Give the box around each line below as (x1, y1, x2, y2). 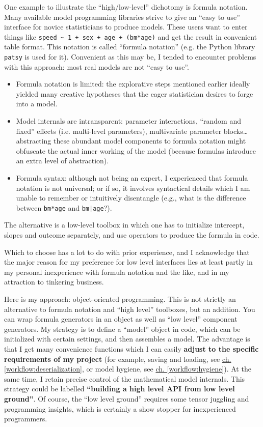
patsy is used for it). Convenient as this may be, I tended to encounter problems (4, 51, 256, 62)
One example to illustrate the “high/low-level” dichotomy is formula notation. (4, 2, 248, 12)
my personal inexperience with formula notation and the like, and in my (4, 266, 229, 277)
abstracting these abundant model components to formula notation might (16, 135, 246, 146)
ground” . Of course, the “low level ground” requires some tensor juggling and (4, 393, 249, 404)
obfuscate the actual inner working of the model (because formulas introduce (16, 145, 256, 156)
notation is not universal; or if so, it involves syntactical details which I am (16, 182, 250, 193)
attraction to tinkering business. (4, 276, 104, 287)
